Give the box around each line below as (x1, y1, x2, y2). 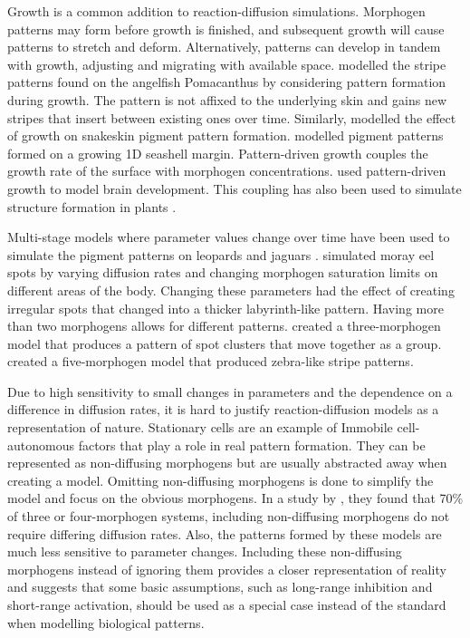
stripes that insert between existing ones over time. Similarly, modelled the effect (7, 108, 456, 127)
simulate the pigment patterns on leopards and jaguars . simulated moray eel (7, 245, 435, 264)
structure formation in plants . (7, 197, 177, 216)
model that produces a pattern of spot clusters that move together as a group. (7, 333, 442, 353)
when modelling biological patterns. (7, 613, 205, 632)
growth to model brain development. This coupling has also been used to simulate (7, 179, 462, 198)
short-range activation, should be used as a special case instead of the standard (7, 595, 446, 614)
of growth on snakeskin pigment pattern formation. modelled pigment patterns (7, 126, 444, 145)
